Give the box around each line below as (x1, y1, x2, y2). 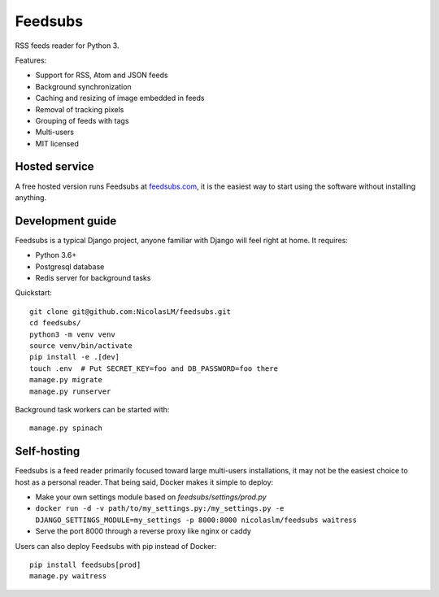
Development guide (15, 214, 117, 228)
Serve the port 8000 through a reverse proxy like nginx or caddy (35, 526, 252, 536)
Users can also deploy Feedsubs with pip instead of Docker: (15, 541, 217, 551)
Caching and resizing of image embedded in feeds (35, 94, 205, 103)
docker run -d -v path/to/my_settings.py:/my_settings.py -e (35, 504, 285, 513)
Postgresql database (35, 261, 105, 272)
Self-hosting (15, 444, 80, 459)
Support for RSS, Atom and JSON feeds (35, 70, 168, 81)
